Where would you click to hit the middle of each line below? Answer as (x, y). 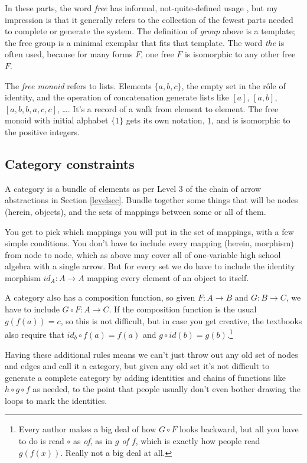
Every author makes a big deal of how (87, 429)
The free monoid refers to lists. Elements (78, 85)
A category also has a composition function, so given (100, 297)
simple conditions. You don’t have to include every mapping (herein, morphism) (149, 243)
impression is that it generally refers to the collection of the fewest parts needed (149, 19)
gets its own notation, (165, 120)
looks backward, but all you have (239, 429)
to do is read (41, 441)
